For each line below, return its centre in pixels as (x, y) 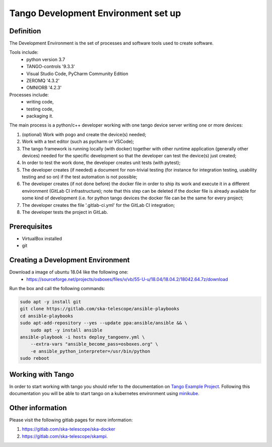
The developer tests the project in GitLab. (65, 212)
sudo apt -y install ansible (66, 330)
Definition (25, 31)
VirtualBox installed (42, 238)
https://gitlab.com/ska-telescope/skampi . (65, 436)
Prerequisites (31, 226)
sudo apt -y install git (51, 302)
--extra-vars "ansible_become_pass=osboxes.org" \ (94, 344)
